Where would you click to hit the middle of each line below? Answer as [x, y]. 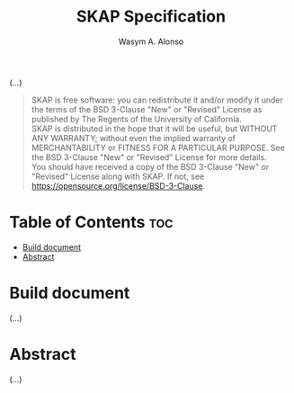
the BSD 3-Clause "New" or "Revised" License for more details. [149, 157]
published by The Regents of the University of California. [137, 119]
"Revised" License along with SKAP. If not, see [118, 176]
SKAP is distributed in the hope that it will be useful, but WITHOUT [154, 129]
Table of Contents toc [91, 223]
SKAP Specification [151, 17]
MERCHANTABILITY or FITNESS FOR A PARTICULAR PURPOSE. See [158, 147]
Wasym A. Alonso [151, 41]
